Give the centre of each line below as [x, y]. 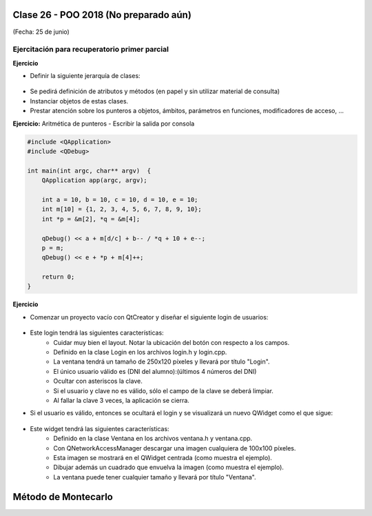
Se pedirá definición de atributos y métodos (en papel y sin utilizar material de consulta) [155, 91]
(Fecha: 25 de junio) [41, 32]
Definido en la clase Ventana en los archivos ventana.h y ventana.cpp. [153, 439]
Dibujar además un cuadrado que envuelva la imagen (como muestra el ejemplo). [168, 467]
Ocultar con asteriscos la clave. [98, 381]
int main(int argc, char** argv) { [89, 170]
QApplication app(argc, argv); [94, 180]
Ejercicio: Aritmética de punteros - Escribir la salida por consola [104, 123]
